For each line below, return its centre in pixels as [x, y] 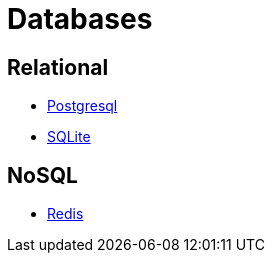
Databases [80, 19]
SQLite [69, 137]
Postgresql [82, 106]
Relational [58, 67]
